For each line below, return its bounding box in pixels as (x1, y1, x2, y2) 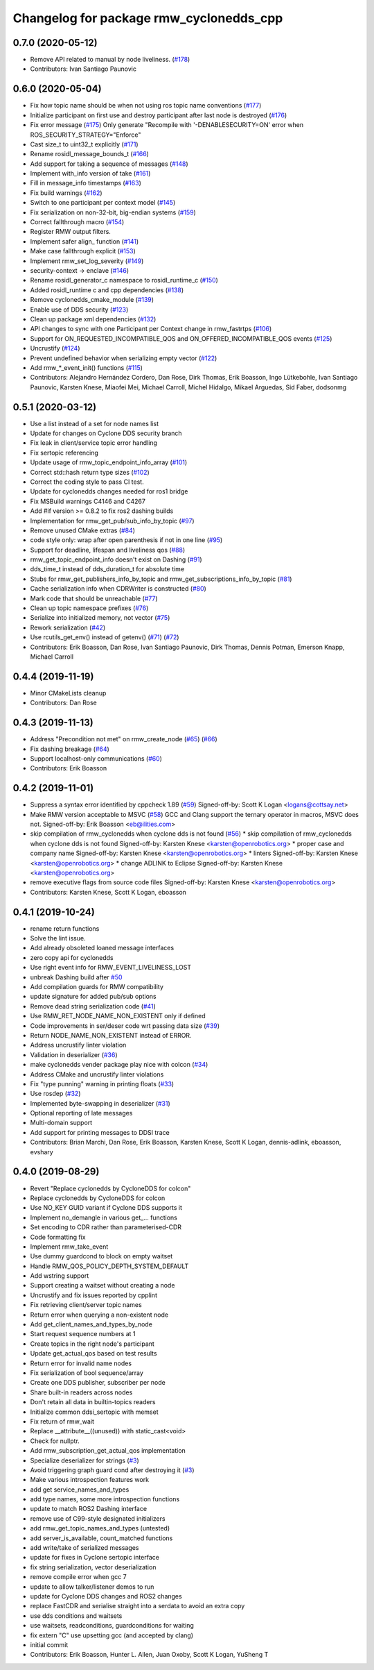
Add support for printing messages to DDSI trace (30, 1128, 170, 1136)
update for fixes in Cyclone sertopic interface (30, 1553, 159, 1562)
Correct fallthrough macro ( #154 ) (30, 218, 125, 226)
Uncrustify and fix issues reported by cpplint (30, 1291, 157, 1299)
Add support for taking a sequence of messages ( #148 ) (30, 160, 188, 168)
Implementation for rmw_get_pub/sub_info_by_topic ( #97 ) (30, 516, 195, 525)
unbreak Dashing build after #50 (30, 972, 123, 981)
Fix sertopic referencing (30, 448, 98, 457)
